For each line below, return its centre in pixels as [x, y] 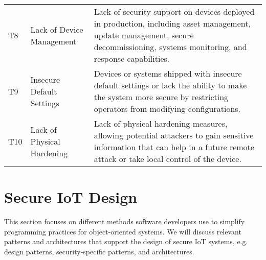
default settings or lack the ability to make [170, 85]
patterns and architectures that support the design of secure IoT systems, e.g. [126, 241]
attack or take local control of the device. [168, 159]
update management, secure [144, 35]
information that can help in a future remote [174, 147]
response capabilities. [132, 58]
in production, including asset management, [172, 23]
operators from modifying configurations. [167, 109]
